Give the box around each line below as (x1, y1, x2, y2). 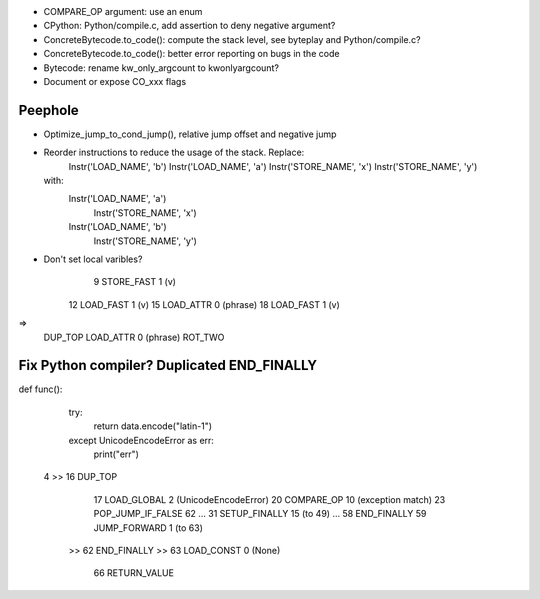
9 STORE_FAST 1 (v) (93, 276, 177, 288)
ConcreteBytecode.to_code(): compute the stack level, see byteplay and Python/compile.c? (43, 33, 421, 45)
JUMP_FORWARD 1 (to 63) (93, 521, 204, 534)
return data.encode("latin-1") (93, 420, 213, 432)
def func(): (18, 383, 63, 395)
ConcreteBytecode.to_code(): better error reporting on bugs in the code (43, 48, 340, 60)
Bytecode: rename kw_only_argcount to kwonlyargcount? (43, 61, 280, 74)
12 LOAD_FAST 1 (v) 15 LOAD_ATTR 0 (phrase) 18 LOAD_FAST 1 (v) (68, 298, 340, 310)
